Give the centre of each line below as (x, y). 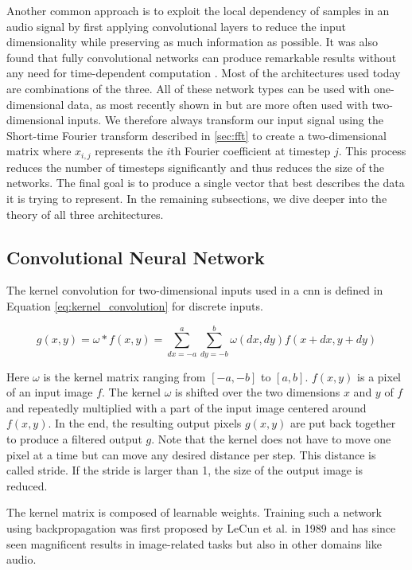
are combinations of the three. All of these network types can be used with (189, 88)
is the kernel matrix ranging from (124, 376)
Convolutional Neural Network (136, 257)
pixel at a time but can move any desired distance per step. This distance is (191, 454)
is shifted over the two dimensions (258, 392)
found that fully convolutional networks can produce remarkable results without (202, 57)
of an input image (50, 392)
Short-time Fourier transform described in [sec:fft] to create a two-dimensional (196, 135)
